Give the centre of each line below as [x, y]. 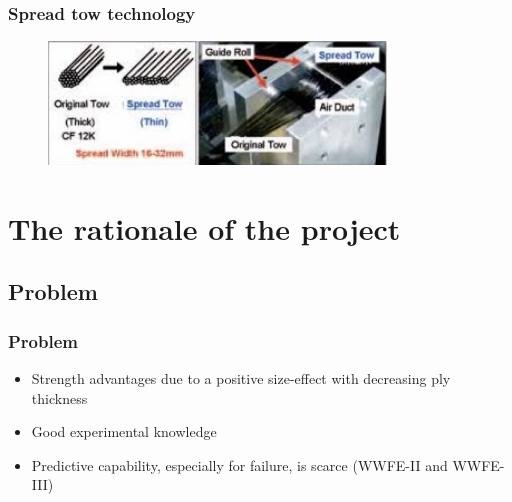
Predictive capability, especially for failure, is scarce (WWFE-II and [239, 464]
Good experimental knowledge [124, 431]
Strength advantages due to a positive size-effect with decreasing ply [241, 378]
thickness [59, 397]
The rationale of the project [204, 227]
